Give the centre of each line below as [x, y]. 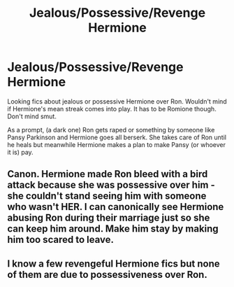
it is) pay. [20, 152]
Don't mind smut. [32, 116]
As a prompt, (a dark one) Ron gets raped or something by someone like [111, 129]
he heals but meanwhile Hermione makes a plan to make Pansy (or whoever [116, 144]
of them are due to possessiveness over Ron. [107, 274]
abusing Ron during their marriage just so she [109, 218]
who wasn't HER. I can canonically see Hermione [116, 207]
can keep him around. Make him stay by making [113, 229]
